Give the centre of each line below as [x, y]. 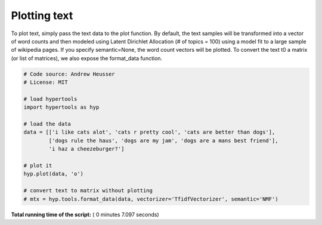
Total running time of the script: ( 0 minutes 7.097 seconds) [85, 214]
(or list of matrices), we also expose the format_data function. [87, 58]
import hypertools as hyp [61, 107]
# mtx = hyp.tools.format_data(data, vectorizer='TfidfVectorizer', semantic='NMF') [151, 199]
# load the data [47, 124]
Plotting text [42, 15]
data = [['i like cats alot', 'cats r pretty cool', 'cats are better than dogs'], [149, 132]
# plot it [38, 166]
